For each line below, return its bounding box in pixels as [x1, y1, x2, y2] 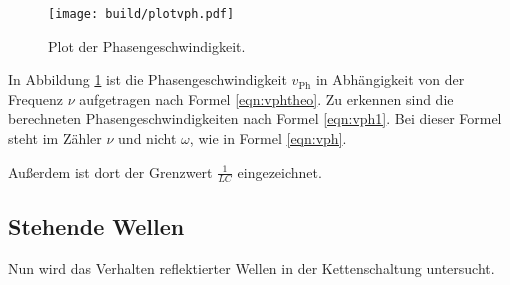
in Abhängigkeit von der [315, 69, 465, 90]
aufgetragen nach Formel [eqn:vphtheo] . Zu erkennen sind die [79, 88, 454, 109]
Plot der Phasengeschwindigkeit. [48, 35, 246, 56]
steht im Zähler [8, 128, 102, 149]
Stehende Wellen [8, 210, 185, 241]
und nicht [118, 128, 177, 149]
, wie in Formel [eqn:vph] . [189, 128, 347, 149]
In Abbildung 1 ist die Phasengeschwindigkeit [8, 69, 287, 90]
